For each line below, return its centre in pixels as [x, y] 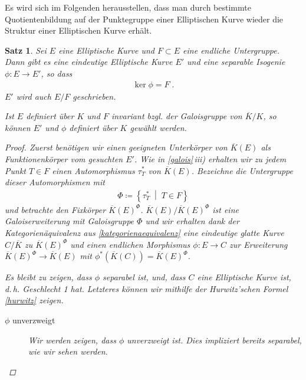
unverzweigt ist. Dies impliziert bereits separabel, [214, 340]
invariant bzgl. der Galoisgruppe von [177, 116]
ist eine [226, 209]
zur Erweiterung [259, 244]
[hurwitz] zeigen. [34, 300]
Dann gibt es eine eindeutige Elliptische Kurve [89, 62]
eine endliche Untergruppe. [231, 50]
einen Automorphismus [93, 170]
